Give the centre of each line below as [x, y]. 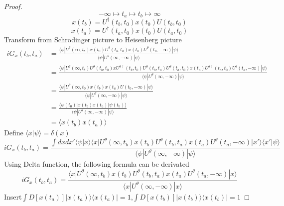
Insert [13, 196]
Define [14, 133]
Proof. [13, 6]
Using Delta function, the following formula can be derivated [97, 164]
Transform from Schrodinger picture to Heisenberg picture [93, 40]
